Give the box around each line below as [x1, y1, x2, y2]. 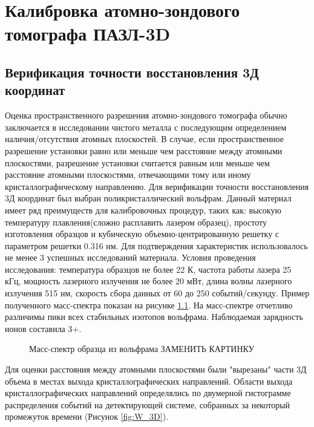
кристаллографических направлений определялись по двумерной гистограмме [5, 386, 291, 399]
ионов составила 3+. [5, 322, 82, 334]
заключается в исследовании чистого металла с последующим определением [5, 120, 287, 133]
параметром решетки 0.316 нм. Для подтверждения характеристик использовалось [5, 239, 308, 252]
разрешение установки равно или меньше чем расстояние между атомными [5, 144, 283, 157]
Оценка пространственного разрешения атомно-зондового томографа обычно [5, 109, 287, 122]
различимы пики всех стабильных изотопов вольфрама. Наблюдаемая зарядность [5, 310, 303, 323]
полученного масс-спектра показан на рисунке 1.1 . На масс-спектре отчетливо [5, 298, 293, 311]
